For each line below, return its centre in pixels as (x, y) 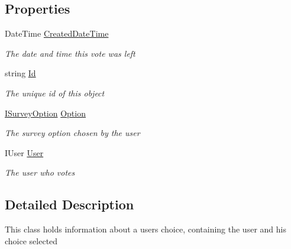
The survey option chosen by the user (72, 133)
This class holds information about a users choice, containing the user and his (145, 229)
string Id (20, 73)
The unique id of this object (55, 93)
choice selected (31, 240)
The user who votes (40, 172)
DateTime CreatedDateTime (57, 33)
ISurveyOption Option (45, 113)
